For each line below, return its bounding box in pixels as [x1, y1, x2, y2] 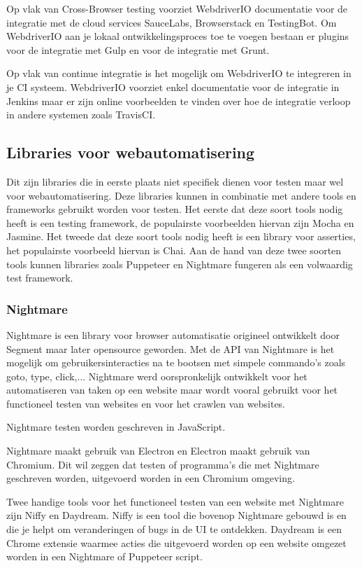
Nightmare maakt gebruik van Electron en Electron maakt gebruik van [6, 443, 310, 458]
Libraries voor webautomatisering [6, 141, 255, 163]
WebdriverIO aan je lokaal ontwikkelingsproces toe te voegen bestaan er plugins [6, 29, 349, 43]
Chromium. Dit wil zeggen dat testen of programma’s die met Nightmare [6, 457, 319, 471]
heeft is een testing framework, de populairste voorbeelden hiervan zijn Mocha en [6, 215, 354, 230]
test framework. [6, 270, 73, 285]
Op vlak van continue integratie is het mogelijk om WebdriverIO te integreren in [6, 66, 352, 81]
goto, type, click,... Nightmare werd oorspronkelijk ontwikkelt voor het [6, 368, 307, 383]
